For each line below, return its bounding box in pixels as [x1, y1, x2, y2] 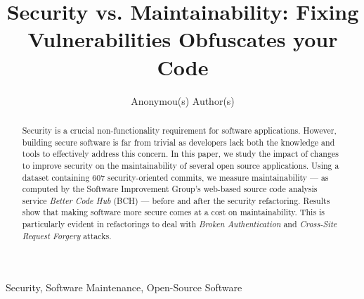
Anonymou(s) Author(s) [131, 93, 235, 108]
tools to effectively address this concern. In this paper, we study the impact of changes [22, 148, 339, 160]
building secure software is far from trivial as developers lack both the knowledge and [22, 136, 335, 148]
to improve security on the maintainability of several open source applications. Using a [22, 159, 339, 171]
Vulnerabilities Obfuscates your [27, 25, 338, 53]
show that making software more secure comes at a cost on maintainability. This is [22, 206, 325, 218]
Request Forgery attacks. [22, 229, 112, 241]
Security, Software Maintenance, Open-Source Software [6, 280, 242, 295]
